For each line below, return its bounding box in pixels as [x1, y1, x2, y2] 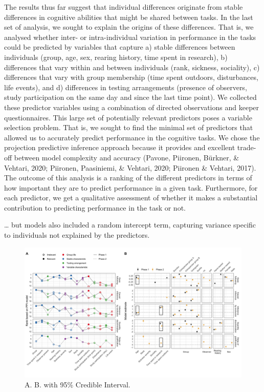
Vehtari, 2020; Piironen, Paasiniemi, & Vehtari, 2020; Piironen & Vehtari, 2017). [4, 162, 256, 173]
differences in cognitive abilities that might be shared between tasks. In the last [4, 11, 253, 22]
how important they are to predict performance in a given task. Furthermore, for [4, 182, 258, 193]
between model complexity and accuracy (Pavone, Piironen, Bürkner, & [14, 152, 239, 162]
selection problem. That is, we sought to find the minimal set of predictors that [4, 122, 253, 133]
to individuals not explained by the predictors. [4, 230, 150, 240]
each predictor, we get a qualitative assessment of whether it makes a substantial [4, 192, 258, 203]
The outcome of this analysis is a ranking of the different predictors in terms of [4, 172, 252, 183]
